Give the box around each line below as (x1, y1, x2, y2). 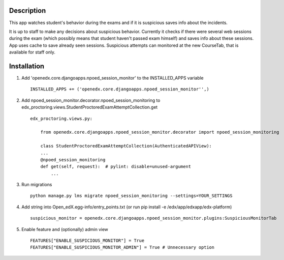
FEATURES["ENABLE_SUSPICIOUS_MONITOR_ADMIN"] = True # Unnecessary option (30, 245, 215, 250)
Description (9, 6, 46, 15)
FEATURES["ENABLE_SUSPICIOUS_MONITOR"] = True (30, 238, 145, 243)
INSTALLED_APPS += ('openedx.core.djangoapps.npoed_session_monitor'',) (30, 87, 209, 92)
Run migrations (21, 182, 52, 188)
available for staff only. (9, 49, 56, 55)
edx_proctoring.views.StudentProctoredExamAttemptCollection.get (21, 104, 158, 110)
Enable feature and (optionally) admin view (21, 226, 108, 232)
